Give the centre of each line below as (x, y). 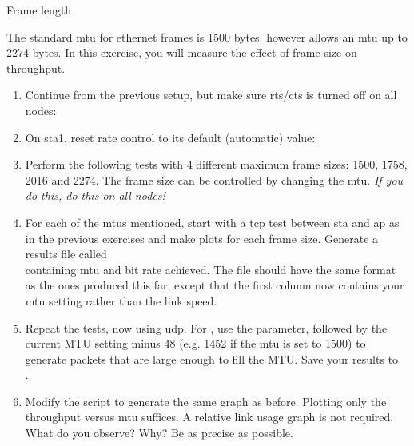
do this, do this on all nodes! (95, 195)
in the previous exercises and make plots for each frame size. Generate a (202, 238)
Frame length (39, 10)
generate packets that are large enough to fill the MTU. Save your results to (212, 358)
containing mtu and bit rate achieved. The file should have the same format (211, 269)
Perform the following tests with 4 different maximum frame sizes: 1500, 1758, (216, 164)
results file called (66, 254)
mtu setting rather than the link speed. (121, 300)
